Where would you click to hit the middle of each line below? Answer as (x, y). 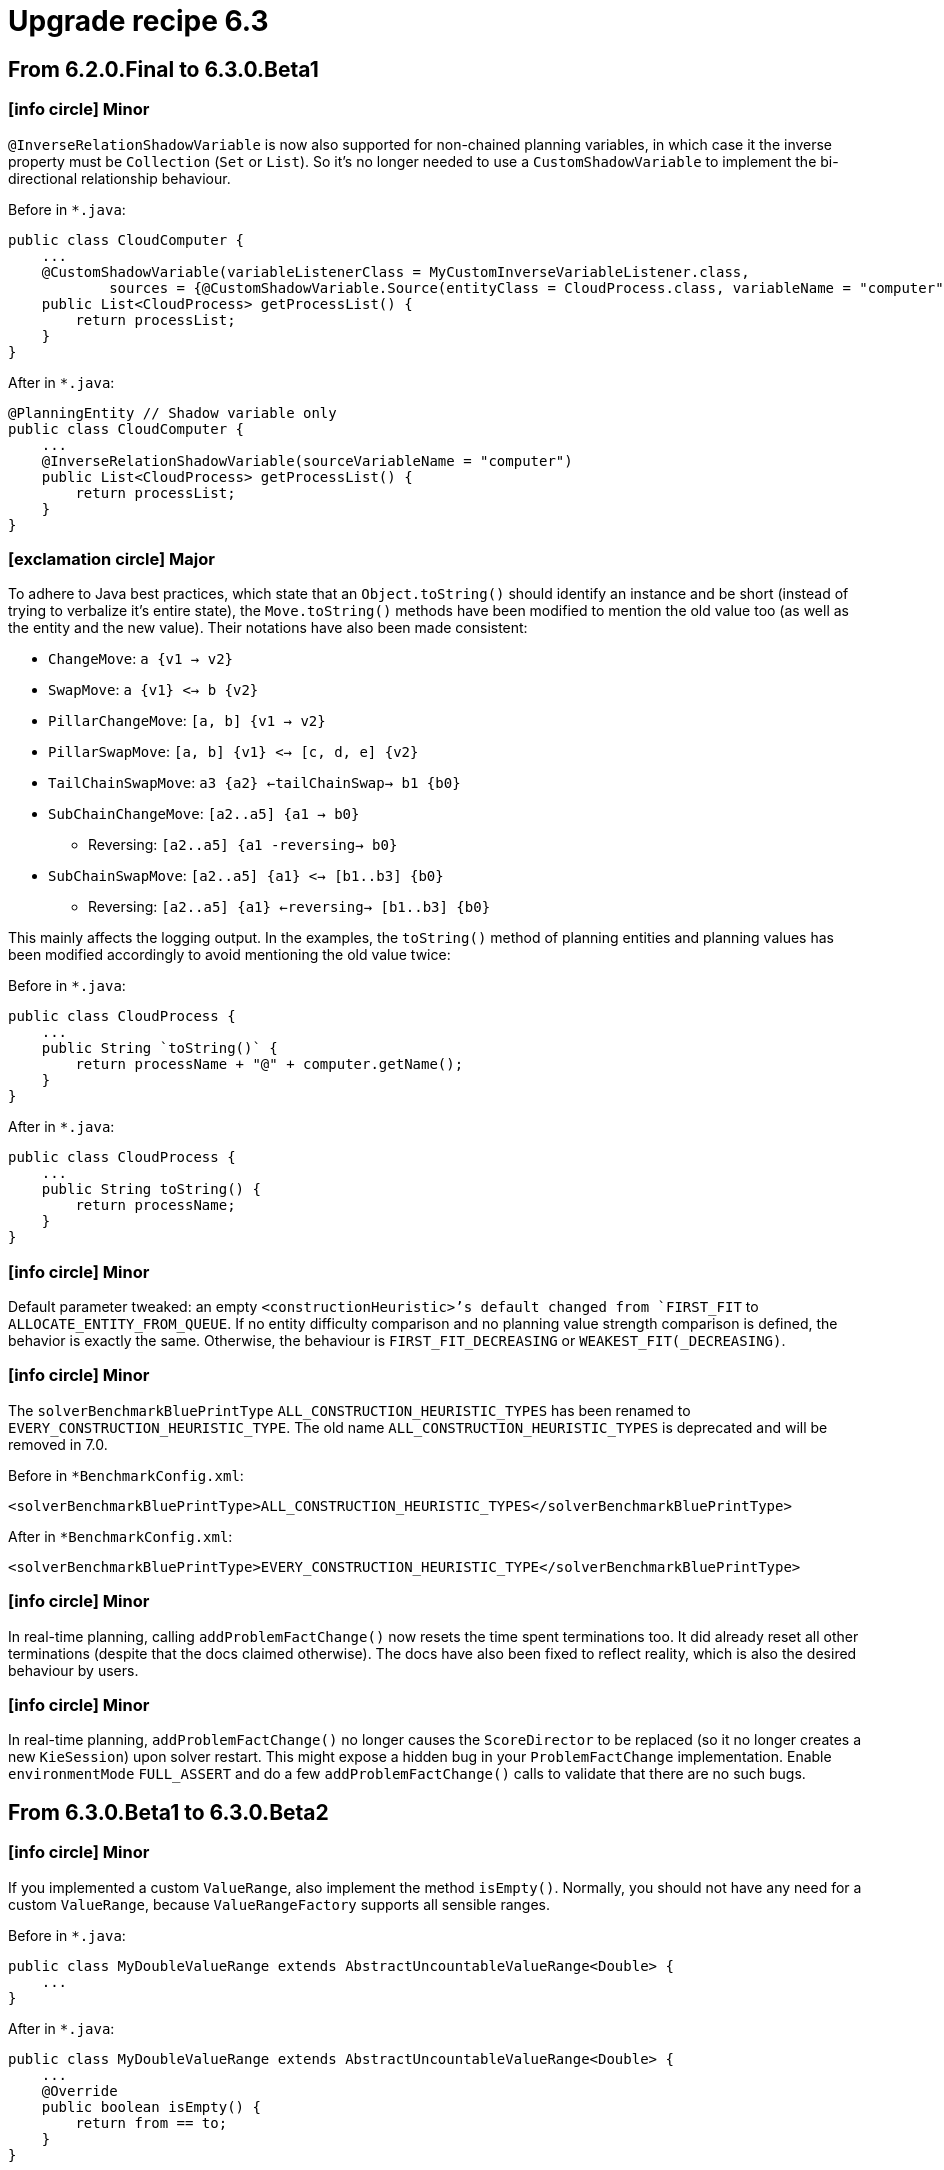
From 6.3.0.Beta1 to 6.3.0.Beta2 (168, 1812)
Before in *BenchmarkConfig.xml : (126, 1475)
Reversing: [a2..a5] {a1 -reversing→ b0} (243, 845)
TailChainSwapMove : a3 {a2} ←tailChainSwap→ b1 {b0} (254, 783)
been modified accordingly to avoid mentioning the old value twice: (229, 955)
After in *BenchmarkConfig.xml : (120, 1536)
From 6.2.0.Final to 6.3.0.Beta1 (163, 69)
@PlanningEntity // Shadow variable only (172, 412)
